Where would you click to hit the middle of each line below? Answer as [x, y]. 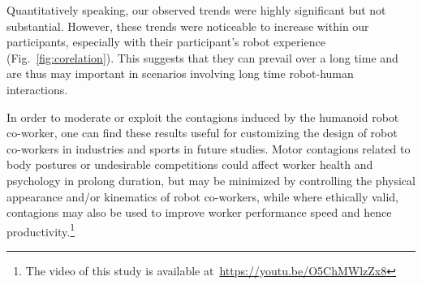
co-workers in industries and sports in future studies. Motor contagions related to [209, 148]
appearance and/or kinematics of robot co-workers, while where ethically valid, [202, 196]
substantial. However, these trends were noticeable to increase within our [188, 26]
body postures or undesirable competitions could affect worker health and [190, 164]
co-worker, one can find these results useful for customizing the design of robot [202, 133]
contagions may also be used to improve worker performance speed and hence [199, 212]
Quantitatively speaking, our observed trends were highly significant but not [196, 10]
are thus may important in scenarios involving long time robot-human [180, 73]
